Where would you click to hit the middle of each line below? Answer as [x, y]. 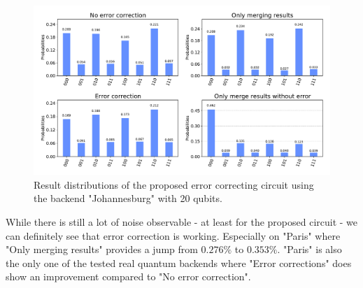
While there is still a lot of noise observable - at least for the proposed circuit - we [182, 222]
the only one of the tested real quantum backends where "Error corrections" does [179, 262]
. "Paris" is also [309, 249]
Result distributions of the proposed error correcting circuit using [174, 184]
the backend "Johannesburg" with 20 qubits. [128, 198]
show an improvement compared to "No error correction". [128, 276]
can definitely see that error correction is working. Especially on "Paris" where [173, 235]
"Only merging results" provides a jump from [102, 249]
